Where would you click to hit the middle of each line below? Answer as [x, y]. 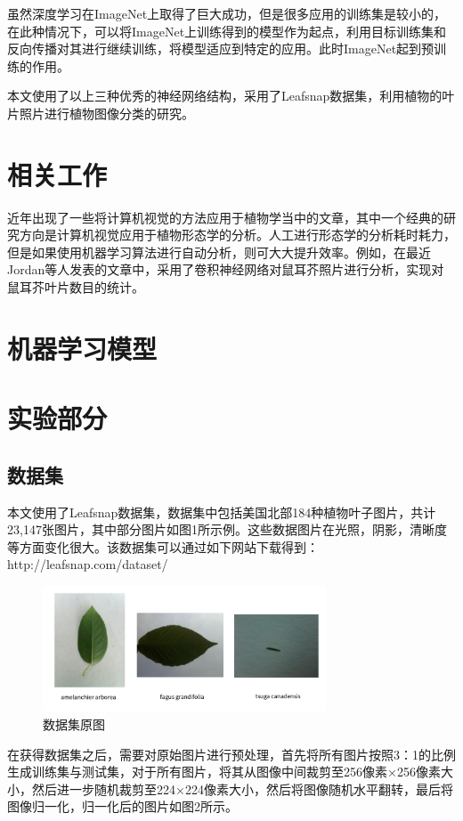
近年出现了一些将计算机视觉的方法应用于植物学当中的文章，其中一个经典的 [225, 217]
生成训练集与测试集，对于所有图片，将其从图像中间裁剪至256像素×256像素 [224, 772]
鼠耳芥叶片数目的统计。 [76, 287]
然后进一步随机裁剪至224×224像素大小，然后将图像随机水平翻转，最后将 [242, 788]
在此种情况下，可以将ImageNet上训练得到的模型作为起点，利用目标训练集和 [227, 31]
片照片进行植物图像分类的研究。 [101, 113]
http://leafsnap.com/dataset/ [88, 564]
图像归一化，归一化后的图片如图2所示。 [122, 806]
